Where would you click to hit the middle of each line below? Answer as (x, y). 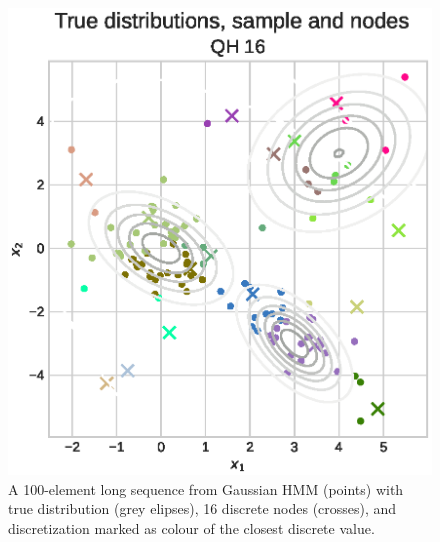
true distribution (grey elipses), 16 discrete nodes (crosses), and (202, 508)
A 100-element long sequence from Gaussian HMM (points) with (206, 488)
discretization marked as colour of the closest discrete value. (191, 527)
